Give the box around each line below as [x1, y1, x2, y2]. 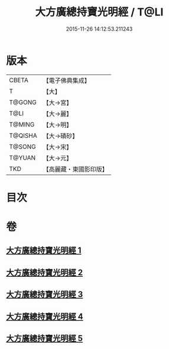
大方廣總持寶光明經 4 [6, 311, 84, 321]
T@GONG [9, 98, 37, 106]
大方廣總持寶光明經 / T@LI [35, 5, 164, 19]
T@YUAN [9, 153, 36, 161]
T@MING [9, 120, 35, 128]
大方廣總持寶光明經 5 [6, 334, 83, 344]
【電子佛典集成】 [43, 76, 90, 85]
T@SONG [9, 143, 37, 151]
